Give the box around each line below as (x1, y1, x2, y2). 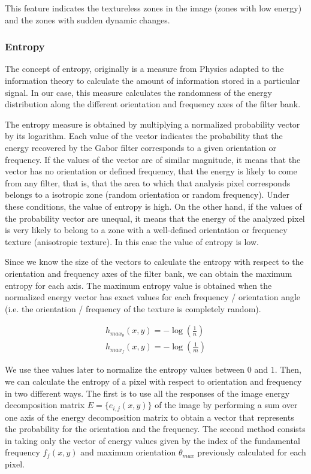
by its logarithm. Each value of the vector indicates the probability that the (5, 129, 283, 142)
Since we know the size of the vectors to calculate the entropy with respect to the (5, 255, 304, 268)
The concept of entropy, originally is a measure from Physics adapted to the (5, 62, 284, 75)
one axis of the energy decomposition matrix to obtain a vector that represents (5, 410, 294, 423)
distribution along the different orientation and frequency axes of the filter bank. (5, 98, 301, 110)
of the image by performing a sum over (155, 398, 298, 411)
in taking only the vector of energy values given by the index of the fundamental (5, 434, 300, 446)
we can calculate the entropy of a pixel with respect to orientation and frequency (5, 375, 302, 387)
